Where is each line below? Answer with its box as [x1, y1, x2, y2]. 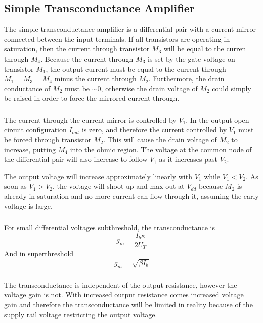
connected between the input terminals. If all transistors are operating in [4, 33, 230, 44]
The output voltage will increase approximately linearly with [4, 171, 192, 181]
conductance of [4, 83, 51, 93]
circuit [4, 124, 24, 135]
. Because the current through [40, 53, 134, 64]
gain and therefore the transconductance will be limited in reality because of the [4, 299, 253, 309]
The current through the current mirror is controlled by [4, 114, 177, 125]
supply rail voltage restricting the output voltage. [4, 309, 157, 319]
